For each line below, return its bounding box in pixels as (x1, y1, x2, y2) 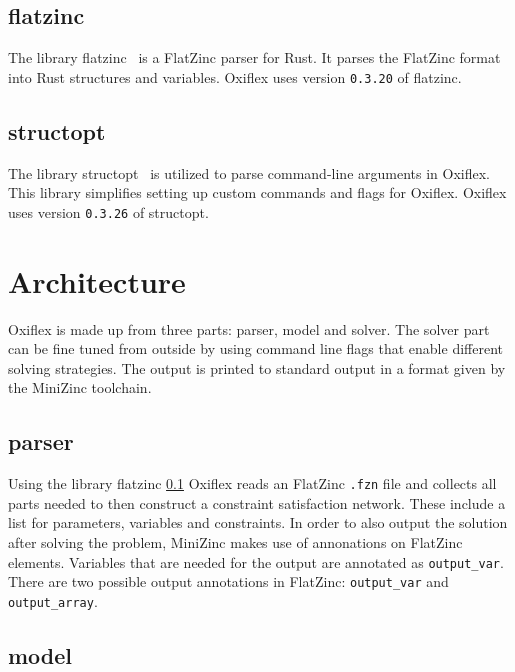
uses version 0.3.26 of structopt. (8, 201, 209, 222)
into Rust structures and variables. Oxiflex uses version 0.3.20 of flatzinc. (8, 66, 462, 87)
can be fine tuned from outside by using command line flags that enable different (8, 338, 503, 359)
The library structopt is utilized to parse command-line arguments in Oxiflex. (8, 162, 490, 183)
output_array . (8, 590, 98, 611)
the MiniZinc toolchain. (8, 377, 152, 398)
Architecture (8, 260, 186, 301)
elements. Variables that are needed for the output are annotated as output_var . (8, 551, 504, 572)
